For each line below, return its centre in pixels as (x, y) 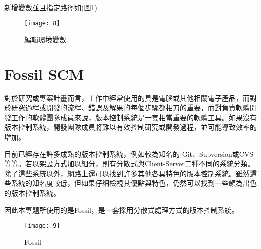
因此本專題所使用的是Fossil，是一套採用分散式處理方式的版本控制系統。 (121, 210)
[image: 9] (42, 226)
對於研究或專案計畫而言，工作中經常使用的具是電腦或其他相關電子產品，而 (127, 97)
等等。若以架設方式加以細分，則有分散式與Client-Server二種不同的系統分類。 (129, 164)
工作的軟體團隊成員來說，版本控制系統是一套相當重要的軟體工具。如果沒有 (134, 117)
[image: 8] (42, 23)
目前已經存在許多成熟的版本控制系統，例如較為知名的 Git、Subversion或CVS (129, 154)
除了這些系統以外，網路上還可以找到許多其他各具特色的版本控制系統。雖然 (127, 173)
